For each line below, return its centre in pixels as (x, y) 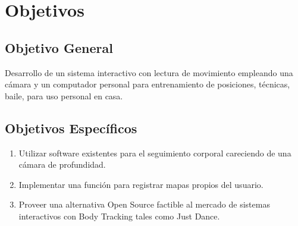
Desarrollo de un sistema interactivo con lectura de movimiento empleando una (149, 72)
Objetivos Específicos (71, 128)
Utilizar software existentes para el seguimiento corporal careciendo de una (155, 153)
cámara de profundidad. (62, 164)
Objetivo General (59, 47)
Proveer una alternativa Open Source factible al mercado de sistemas (144, 204)
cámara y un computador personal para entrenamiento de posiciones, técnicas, (148, 84)
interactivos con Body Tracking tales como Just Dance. (119, 216)
